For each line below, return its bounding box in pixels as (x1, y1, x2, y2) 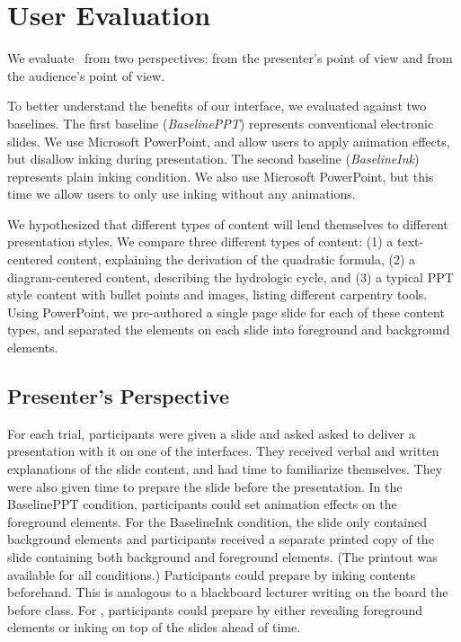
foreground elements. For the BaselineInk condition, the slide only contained (7, 512, 428, 531)
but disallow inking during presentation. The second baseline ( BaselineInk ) (7, 149, 420, 168)
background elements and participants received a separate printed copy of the (7, 530, 434, 548)
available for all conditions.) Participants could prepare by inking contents (7, 565, 416, 584)
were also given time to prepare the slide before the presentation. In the (7, 477, 403, 495)
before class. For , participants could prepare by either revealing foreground (7, 600, 423, 619)
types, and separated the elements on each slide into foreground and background (7, 320, 450, 339)
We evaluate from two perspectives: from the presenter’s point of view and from (7, 49, 453, 67)
